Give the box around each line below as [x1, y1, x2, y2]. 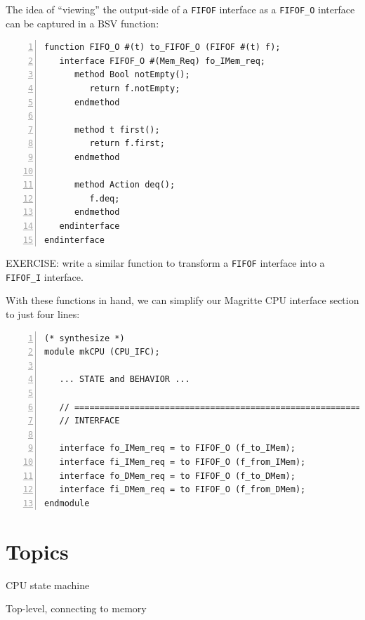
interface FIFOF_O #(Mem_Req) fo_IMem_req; [59, 55, 265, 66]
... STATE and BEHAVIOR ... [59, 374, 190, 385]
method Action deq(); [74, 180, 175, 190]
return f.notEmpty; [89, 84, 180, 94]
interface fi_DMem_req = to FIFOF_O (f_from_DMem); [59, 484, 306, 495]
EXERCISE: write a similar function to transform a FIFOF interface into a [6, 256, 325, 270]
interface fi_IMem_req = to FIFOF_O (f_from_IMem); [59, 457, 306, 467]
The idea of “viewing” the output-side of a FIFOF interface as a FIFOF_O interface [6, 2, 355, 16]
